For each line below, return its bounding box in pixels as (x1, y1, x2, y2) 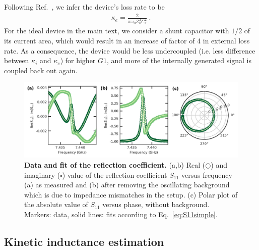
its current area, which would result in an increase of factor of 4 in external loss (4, 35, 250, 46)
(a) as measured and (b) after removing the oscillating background (24, 179, 230, 190)
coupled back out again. (4, 65, 78, 75)
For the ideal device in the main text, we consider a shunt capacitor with (4, 25, 229, 36)
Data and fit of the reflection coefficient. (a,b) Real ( (24, 160, 206, 170)
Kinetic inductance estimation (4, 234, 164, 249)
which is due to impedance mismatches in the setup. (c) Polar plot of (24, 189, 238, 199)
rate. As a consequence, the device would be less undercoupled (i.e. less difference (4, 45, 255, 56)
